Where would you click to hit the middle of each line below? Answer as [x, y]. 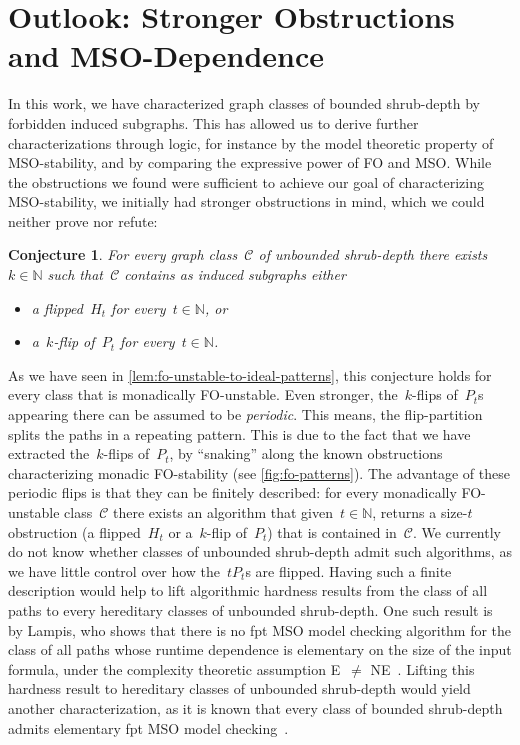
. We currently [457, 531]
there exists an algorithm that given [223, 512]
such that [75, 274]
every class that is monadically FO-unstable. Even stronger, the [203, 394]
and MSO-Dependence [166, 55]
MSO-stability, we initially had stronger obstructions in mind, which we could [246, 201]
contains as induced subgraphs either [235, 274]
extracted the [49, 453]
